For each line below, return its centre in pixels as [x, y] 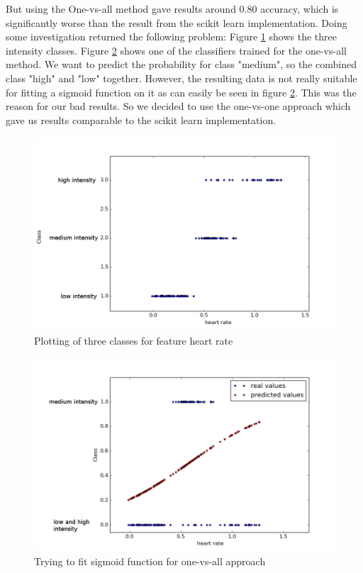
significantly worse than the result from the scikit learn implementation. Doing [177, 22]
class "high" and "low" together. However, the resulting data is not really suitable [181, 78]
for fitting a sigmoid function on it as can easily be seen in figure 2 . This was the [181, 92]
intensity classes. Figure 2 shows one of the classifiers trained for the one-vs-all [176, 50]
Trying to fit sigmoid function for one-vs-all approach [150, 561]
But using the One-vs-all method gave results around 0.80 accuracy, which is [172, 9]
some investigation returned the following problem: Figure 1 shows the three [171, 37]
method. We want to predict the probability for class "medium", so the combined [181, 64]
